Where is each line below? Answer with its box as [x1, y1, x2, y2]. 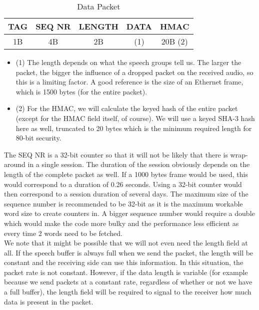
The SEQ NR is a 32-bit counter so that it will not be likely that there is [4, 149, 228, 159]
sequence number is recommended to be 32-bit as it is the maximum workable [4, 198, 243, 208]
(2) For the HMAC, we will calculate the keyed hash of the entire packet [15, 103, 238, 113]
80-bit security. [15, 132, 61, 143]
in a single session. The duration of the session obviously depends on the [27, 159, 250, 169]
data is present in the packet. [4, 296, 93, 306]
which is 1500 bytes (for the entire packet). [15, 86, 147, 96]
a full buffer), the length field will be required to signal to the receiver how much [4, 286, 251, 297]
